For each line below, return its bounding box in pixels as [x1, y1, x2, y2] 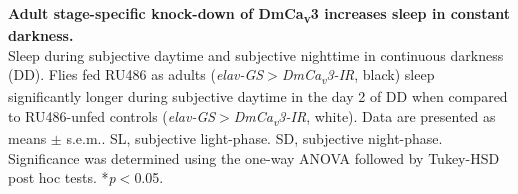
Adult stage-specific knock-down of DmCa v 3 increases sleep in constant [8, 3, 511, 26]
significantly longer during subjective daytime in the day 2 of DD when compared [8, 86, 508, 107]
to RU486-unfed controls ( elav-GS [8, 106, 216, 127]
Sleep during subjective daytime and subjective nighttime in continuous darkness [8, 44, 504, 65]
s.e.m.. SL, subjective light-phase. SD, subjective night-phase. [66, 128, 443, 149]
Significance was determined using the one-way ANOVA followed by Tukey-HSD [8, 147, 500, 168]
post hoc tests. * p [8, 167, 116, 188]
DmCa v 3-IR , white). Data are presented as [233, 106, 496, 129]
